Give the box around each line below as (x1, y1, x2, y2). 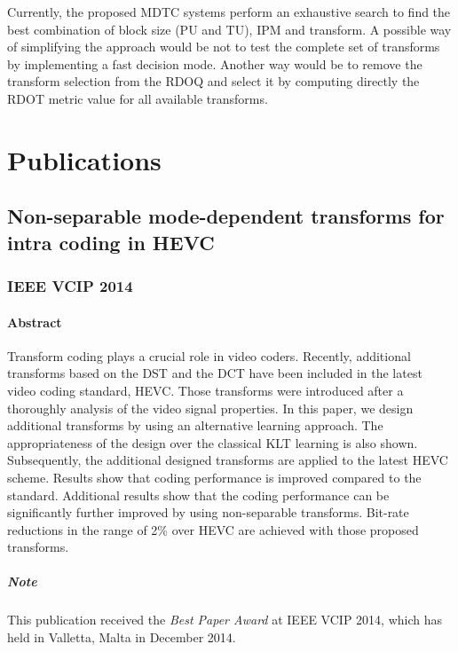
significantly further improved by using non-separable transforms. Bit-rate (7, 503, 409, 522)
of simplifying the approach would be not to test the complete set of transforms (7, 37, 440, 56)
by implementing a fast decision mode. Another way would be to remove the (7, 54, 422, 73)
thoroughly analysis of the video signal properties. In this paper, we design (7, 398, 414, 417)
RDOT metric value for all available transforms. (7, 89, 268, 107)
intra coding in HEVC (7, 228, 215, 255)
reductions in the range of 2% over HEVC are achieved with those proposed (7, 520, 419, 538)
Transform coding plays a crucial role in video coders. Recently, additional (7, 346, 411, 365)
